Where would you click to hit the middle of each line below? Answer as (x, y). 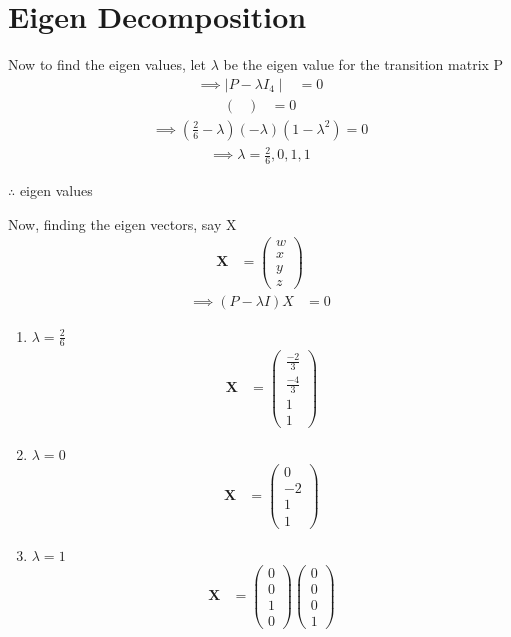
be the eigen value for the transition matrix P (363, 64)
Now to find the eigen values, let (107, 64)
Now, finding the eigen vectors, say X (122, 223)
